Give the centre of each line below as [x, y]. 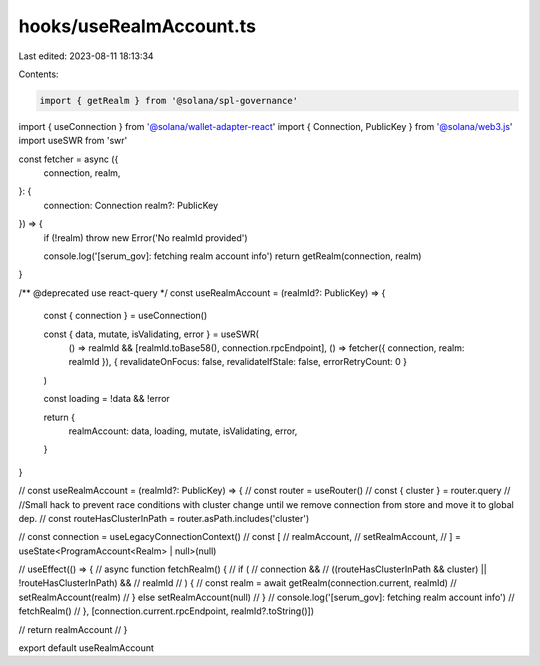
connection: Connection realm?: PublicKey [131, 205]
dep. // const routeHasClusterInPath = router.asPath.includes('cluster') [164, 518]
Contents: [38, 74]
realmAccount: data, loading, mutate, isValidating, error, [183, 431]
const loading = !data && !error [106, 399]
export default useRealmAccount [86, 648]
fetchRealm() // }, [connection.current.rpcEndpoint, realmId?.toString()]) [166, 611]
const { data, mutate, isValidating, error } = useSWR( [151, 334]
